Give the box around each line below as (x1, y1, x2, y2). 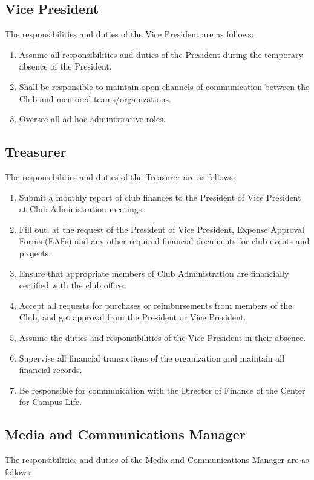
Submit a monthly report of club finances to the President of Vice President (19, 190, 301, 203)
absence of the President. (19, 60, 112, 73)
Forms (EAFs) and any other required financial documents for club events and (19, 235, 310, 247)
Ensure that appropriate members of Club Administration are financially (19, 267, 289, 279)
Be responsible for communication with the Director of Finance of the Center (19, 383, 306, 396)
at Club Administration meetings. (19, 203, 145, 215)
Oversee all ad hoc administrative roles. (19, 112, 166, 125)
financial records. (19, 363, 82, 376)
